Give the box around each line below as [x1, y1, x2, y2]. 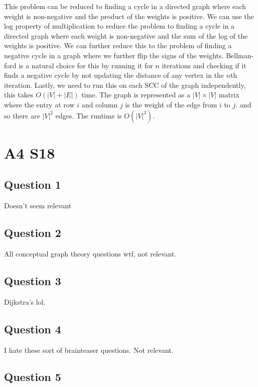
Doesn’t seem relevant [4, 200, 72, 211]
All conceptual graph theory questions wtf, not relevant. [4, 248, 177, 259]
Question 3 [4, 273, 61, 288]
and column [81, 99, 118, 109]
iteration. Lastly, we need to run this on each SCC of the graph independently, [4, 79, 246, 90]
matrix [218, 89, 239, 100]
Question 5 [4, 369, 61, 384]
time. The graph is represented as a [81, 89, 191, 100]
